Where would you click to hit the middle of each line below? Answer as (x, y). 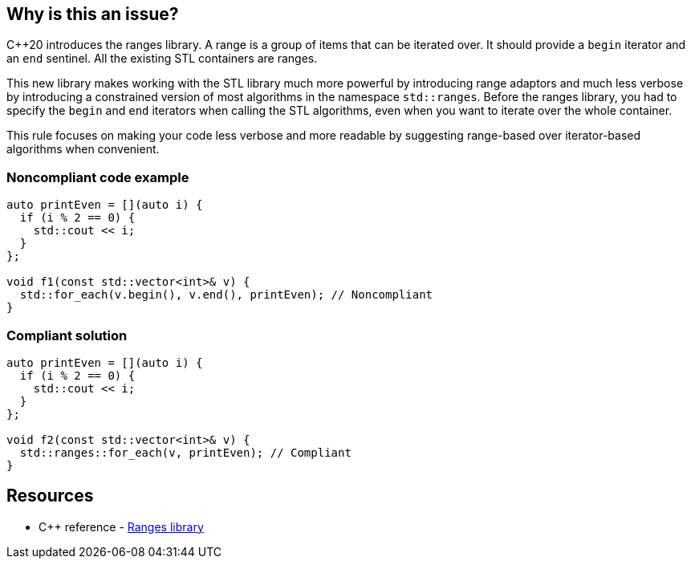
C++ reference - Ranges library (121, 526)
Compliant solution (67, 335)
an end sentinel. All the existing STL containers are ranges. (162, 59)
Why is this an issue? (93, 14)
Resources (50, 496)
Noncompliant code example (98, 177)
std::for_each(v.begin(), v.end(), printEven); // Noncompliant (226, 295)
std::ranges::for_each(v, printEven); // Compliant (185, 452)
